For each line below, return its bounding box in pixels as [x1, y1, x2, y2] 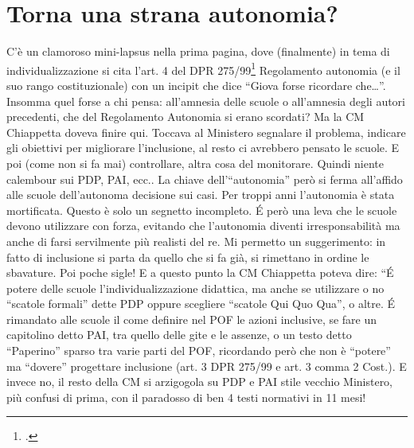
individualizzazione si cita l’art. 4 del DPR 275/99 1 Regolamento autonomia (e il [6, 59, 400, 78]
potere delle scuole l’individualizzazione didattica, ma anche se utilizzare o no [6, 279, 385, 296]
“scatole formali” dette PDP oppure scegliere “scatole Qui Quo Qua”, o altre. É [6, 295, 396, 312]
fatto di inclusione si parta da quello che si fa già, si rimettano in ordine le [6, 248, 369, 265]
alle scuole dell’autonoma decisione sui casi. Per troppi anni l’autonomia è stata [6, 186, 395, 203]
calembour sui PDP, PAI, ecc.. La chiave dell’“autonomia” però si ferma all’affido [6, 170, 403, 187]
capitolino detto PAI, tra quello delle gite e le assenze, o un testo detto [6, 326, 352, 343]
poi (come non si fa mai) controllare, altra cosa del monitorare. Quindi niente [6, 154, 385, 171]
